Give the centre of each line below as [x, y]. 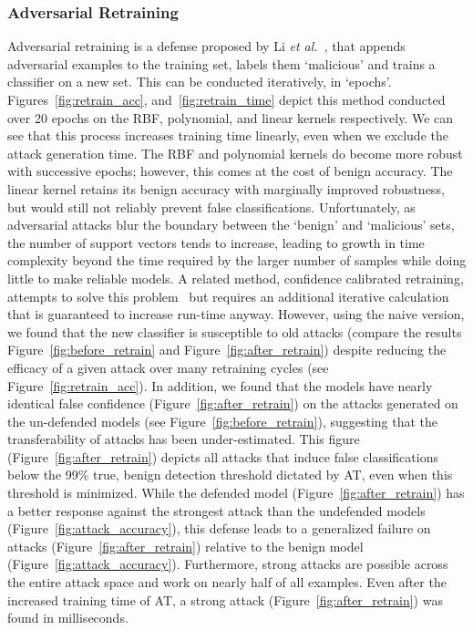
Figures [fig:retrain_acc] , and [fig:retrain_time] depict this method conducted [226, 99]
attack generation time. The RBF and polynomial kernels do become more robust [235, 153]
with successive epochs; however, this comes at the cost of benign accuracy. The [230, 171]
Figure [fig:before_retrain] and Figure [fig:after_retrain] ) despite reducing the [227, 350]
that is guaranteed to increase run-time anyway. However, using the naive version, [236, 314]
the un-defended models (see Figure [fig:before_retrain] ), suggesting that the [223, 421]
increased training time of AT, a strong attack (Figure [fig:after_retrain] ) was [225, 599]
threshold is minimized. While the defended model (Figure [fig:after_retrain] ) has [236, 493]
